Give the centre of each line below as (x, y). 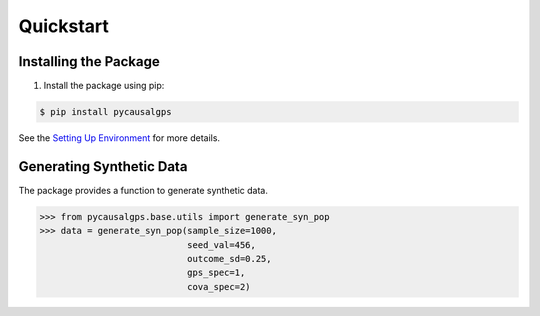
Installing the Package (89, 61)
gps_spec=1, (216, 273)
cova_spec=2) (218, 286)
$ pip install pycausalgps (105, 112)
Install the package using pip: (104, 86)
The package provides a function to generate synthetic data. (143, 190)
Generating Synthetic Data (103, 166)
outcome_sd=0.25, (229, 259)
